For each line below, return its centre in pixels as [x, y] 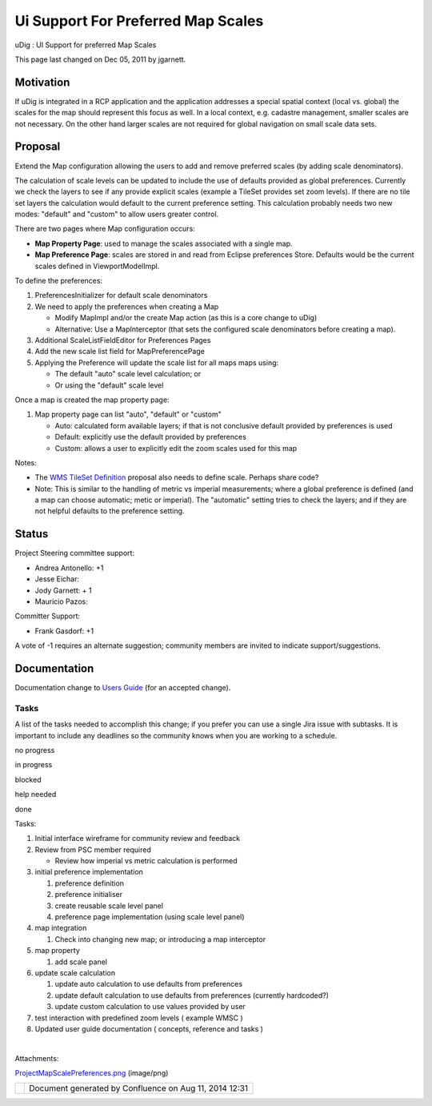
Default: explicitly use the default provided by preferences [151, 437]
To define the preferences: [59, 281]
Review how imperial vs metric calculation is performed [146, 861]
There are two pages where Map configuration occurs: [105, 229]
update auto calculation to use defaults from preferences [149, 984]
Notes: [26, 463]
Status [32, 534]
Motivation [42, 82]
